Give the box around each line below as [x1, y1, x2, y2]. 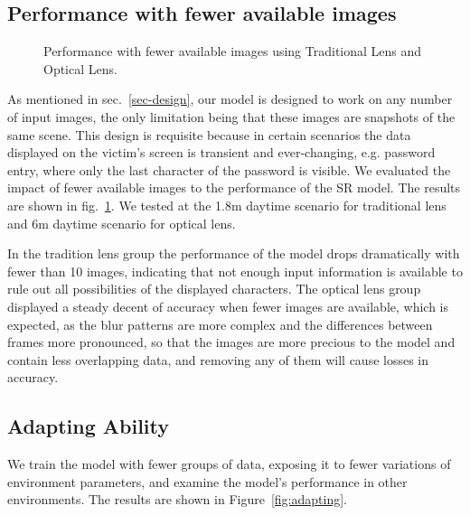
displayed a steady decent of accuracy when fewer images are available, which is [7, 296, 449, 315]
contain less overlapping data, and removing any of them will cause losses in [7, 350, 429, 369]
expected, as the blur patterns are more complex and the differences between [7, 314, 433, 333]
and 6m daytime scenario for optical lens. [7, 213, 236, 232]
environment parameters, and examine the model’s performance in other [7, 472, 408, 491]
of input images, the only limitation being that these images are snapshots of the [7, 107, 456, 126]
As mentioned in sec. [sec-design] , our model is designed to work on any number [7, 89, 453, 108]
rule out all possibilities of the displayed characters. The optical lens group [7, 279, 421, 298]
